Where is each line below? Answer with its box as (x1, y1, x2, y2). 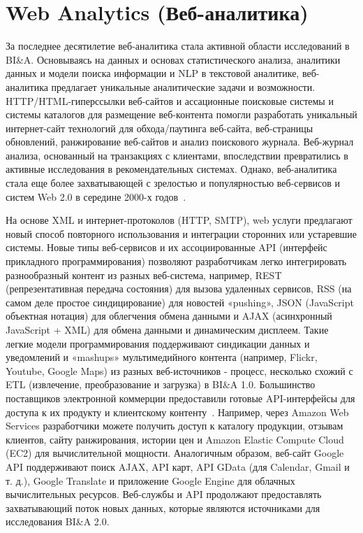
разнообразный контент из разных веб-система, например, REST (6, 267, 282, 282)
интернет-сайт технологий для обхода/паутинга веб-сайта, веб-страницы (6, 120, 313, 135)
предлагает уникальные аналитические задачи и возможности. (51, 79, 316, 94)
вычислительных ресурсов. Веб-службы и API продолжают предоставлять (6, 487, 322, 502)
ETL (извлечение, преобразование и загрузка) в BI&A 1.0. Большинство (6, 377, 316, 392)
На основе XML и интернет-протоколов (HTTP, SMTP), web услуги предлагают (6, 213, 353, 227)
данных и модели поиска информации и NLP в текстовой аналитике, (6, 66, 299, 80)
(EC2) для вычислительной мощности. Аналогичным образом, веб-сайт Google (6, 446, 344, 460)
